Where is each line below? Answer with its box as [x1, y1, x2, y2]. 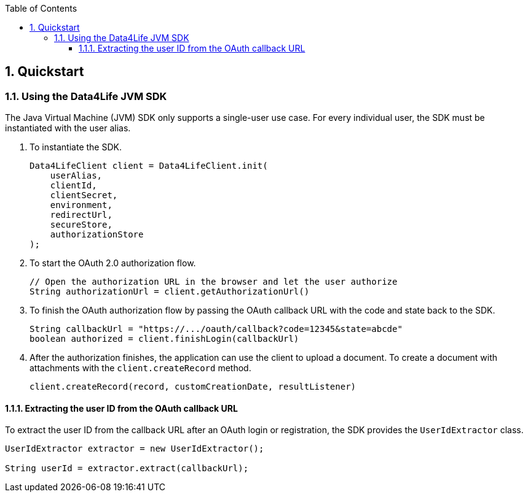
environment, [50, 200, 112, 210]
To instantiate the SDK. [30, 142, 122, 153]
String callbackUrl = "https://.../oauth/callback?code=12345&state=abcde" [30, 324, 403, 334]
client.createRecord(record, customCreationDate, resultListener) [30, 382, 357, 392]
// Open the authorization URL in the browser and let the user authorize [30, 277, 398, 287]
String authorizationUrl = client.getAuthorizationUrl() [30, 287, 310, 297]
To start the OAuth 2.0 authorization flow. [30, 258, 196, 269]
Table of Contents [5, 3, 77, 13]
